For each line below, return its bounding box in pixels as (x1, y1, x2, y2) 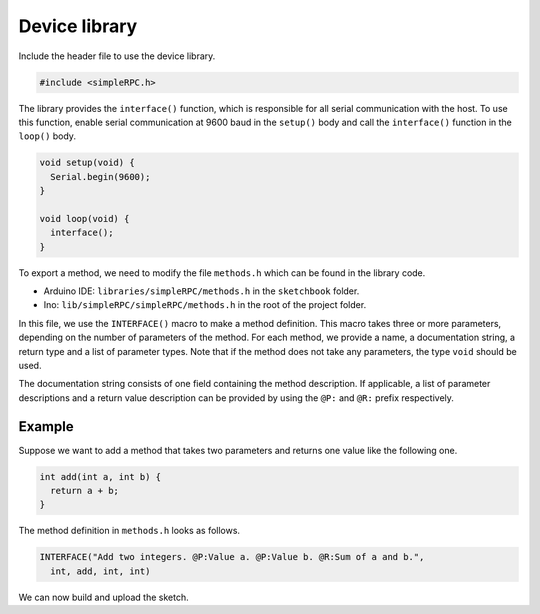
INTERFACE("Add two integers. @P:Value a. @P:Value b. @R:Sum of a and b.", (39, 551, 425, 563)
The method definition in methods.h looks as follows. (18, 525, 240, 537)
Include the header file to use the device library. (18, 50, 216, 62)
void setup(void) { (39, 157, 135, 169)
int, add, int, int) (50, 565, 151, 577)
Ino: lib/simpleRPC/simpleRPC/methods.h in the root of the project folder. (43, 299, 367, 311)
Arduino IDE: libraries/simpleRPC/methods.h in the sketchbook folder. (43, 285, 360, 297)
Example (18, 418, 74, 435)
